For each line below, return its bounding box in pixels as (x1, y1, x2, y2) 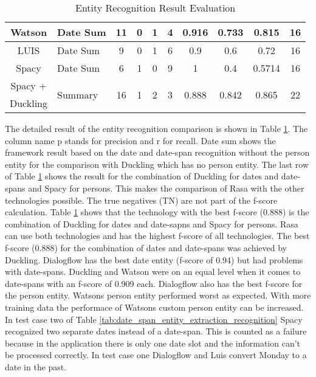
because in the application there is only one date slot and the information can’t (5, 336, 301, 349)
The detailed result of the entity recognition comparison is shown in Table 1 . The (5, 122, 308, 134)
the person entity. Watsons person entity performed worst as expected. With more (5, 289, 311, 302)
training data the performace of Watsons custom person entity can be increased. (5, 300, 304, 313)
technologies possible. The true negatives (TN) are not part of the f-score (5, 193, 278, 206)
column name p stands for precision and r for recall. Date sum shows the (5, 134, 276, 147)
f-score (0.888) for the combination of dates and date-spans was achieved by (5, 241, 287, 254)
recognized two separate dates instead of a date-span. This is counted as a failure (5, 325, 307, 337)
